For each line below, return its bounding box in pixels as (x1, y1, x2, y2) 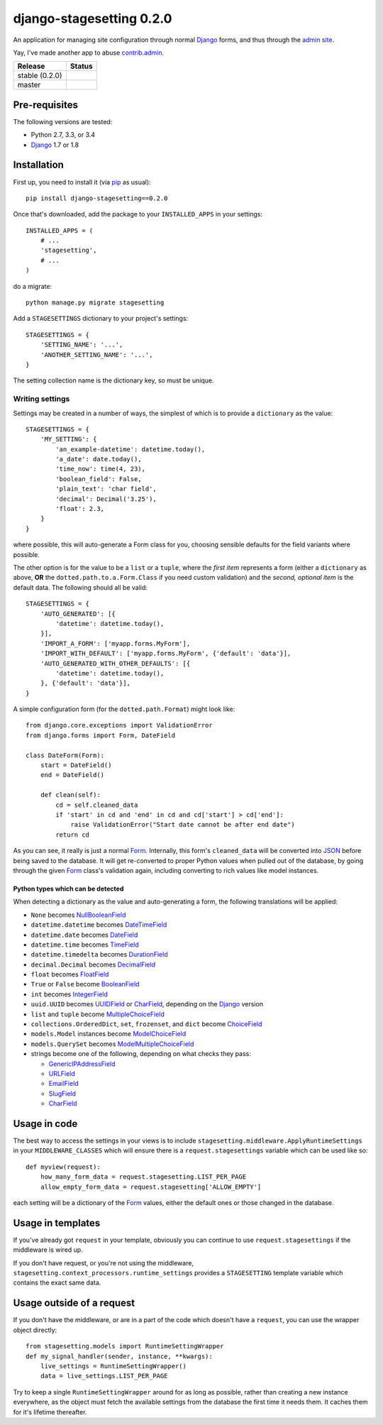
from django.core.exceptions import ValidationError (26, 721, 213, 730)
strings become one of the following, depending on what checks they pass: (30, 1050, 252, 1058)
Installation (13, 159, 64, 171)
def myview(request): (26, 1162, 101, 1171)
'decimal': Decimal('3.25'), (55, 495, 157, 503)
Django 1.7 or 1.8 (30, 141, 79, 149)
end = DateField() (40, 771, 105, 779)
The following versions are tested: (13, 117, 113, 126)
